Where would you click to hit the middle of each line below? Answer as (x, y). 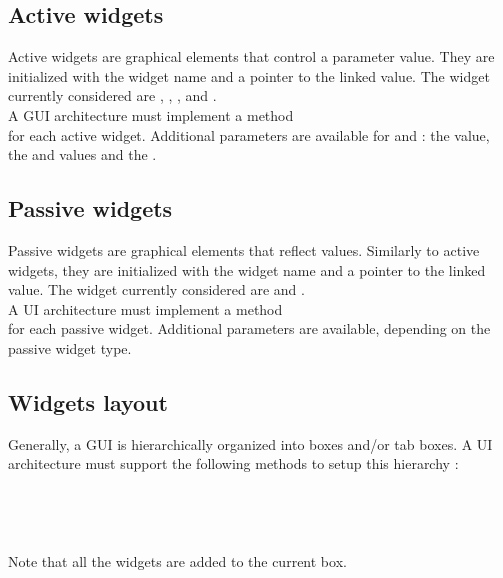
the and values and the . (82, 154)
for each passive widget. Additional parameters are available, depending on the (249, 328)
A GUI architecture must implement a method (151, 114)
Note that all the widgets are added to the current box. (177, 561)
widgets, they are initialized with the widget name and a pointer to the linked (247, 269)
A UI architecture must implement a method (145, 308)
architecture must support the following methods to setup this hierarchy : (233, 463)
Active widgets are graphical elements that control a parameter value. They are (251, 56)
